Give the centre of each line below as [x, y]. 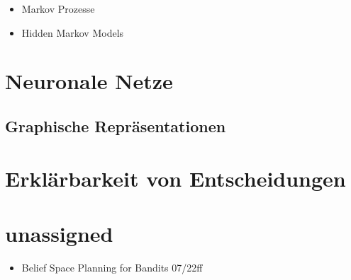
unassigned [59, 233]
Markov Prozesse [58, 8]
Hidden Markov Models [73, 32]
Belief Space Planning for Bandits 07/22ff [112, 267]
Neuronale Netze [89, 81]
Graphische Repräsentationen [116, 126]
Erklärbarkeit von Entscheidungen [175, 178]
